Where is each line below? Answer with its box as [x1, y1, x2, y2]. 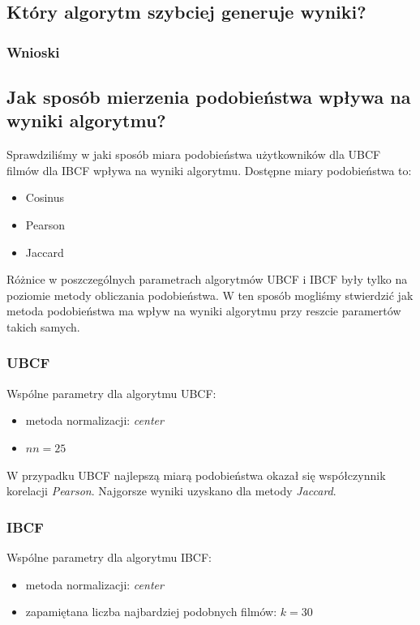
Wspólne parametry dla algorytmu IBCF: [6, 548, 212, 565]
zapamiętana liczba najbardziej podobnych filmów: [25, 603, 277, 620]
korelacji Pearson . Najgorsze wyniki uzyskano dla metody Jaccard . [6, 482, 336, 499]
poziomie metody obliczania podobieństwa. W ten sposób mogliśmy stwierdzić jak [6, 286, 414, 303]
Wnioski [6, 41, 60, 62]
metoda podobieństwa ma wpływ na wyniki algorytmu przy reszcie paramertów [6, 302, 401, 319]
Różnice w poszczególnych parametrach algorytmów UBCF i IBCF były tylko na [6, 271, 408, 288]
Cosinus [25, 189, 65, 206]
